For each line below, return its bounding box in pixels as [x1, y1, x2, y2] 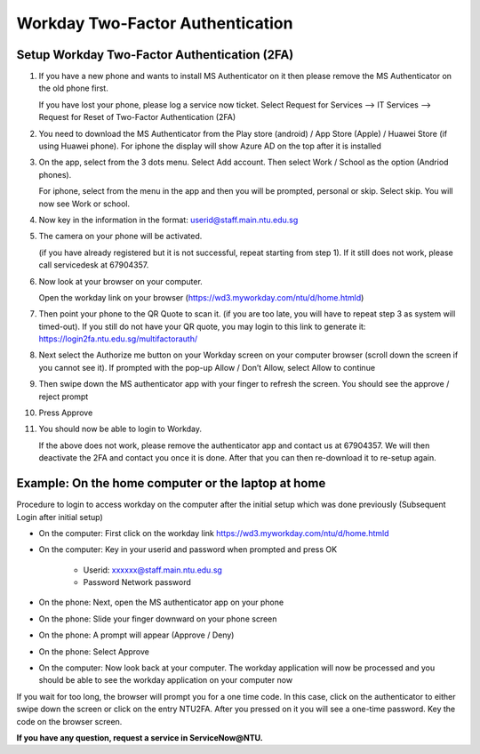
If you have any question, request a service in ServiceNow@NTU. [16, 732, 264, 742]
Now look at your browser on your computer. [38, 276, 204, 286]
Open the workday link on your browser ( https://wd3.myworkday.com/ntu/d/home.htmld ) [38, 292, 364, 302]
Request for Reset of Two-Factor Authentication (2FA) [38, 112, 236, 123]
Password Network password [83, 577, 191, 588]
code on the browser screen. [16, 716, 123, 726]
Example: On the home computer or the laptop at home [16, 476, 326, 491]
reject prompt [38, 391, 89, 402]
